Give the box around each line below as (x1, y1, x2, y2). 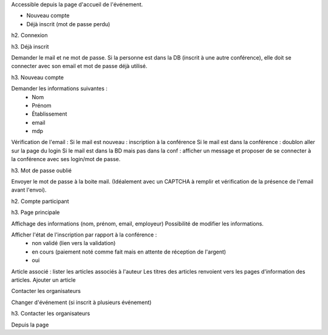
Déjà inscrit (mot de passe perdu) (26, 20, 111, 27)
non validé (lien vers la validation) (32, 240, 116, 247)
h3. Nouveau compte (11, 74, 64, 81)
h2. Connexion (11, 32, 48, 39)
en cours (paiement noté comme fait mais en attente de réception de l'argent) (32, 248, 227, 255)
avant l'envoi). (11, 186, 47, 194)
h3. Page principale (11, 209, 60, 216)
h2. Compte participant (11, 198, 69, 205)
